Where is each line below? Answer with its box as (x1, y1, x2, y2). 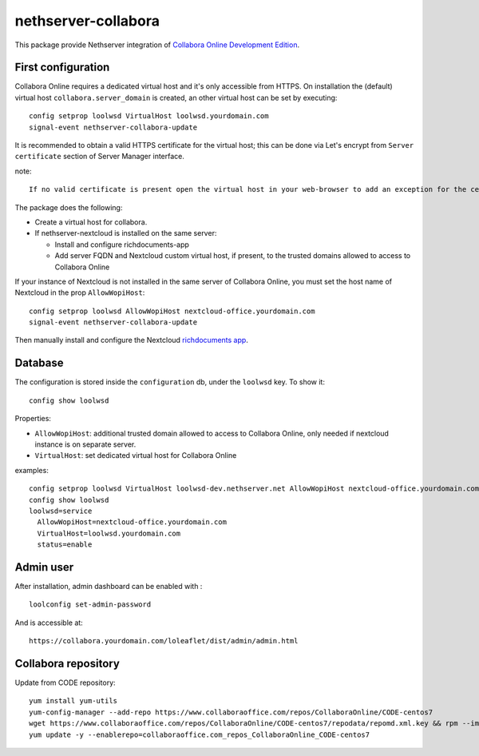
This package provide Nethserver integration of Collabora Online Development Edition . (14, 40, 299, 50)
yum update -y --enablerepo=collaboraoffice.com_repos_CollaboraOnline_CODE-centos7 (29, 730, 370, 739)
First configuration (14, 61, 110, 74)
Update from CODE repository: (14, 678, 116, 687)
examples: (14, 465, 49, 475)
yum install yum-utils (29, 696, 118, 706)
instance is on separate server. (34, 440, 137, 449)
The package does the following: (14, 202, 123, 212)
